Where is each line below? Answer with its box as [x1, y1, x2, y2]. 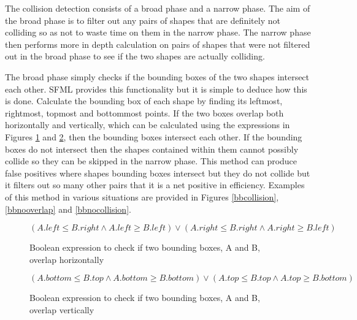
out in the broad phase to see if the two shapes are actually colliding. [5, 50, 265, 63]
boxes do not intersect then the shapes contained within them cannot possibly [5, 142, 299, 155]
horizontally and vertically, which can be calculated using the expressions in [5, 118, 290, 131]
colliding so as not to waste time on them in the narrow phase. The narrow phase [5, 26, 311, 39]
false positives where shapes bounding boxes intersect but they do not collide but [5, 166, 310, 179]
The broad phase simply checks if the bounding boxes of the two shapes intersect [5, 70, 310, 83]
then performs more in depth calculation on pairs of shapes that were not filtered [5, 37, 310, 50]
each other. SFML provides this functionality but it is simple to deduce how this [5, 82, 307, 95]
